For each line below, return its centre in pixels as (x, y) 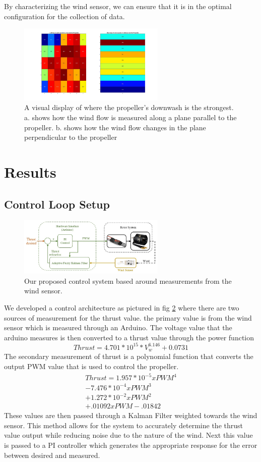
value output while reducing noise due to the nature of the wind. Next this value (128, 435)
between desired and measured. (52, 455)
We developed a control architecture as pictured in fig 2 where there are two (122, 308)
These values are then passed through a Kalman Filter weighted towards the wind (131, 415)
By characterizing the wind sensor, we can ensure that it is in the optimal (118, 6)
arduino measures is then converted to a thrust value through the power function (129, 337)
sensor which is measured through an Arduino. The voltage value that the (118, 327)
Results (30, 171)
